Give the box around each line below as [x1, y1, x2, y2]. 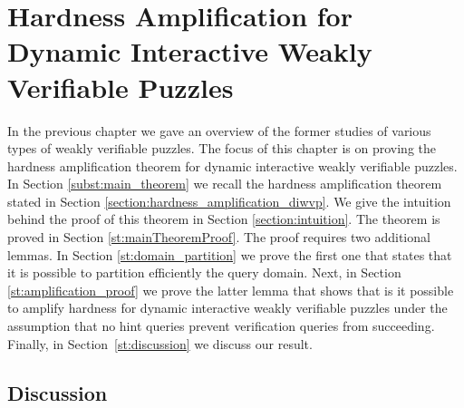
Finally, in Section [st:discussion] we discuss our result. [7, 334, 313, 353]
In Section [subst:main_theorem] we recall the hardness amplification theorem [7, 174, 442, 193]
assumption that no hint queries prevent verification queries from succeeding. [7, 316, 435, 335]
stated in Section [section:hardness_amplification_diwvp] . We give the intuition [7, 191, 451, 210]
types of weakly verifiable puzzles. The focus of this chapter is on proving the [7, 139, 436, 158]
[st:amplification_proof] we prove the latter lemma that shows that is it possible [7, 280, 454, 299]
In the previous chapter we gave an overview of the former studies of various [7, 121, 431, 140]
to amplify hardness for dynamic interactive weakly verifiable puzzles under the [7, 298, 448, 317]
